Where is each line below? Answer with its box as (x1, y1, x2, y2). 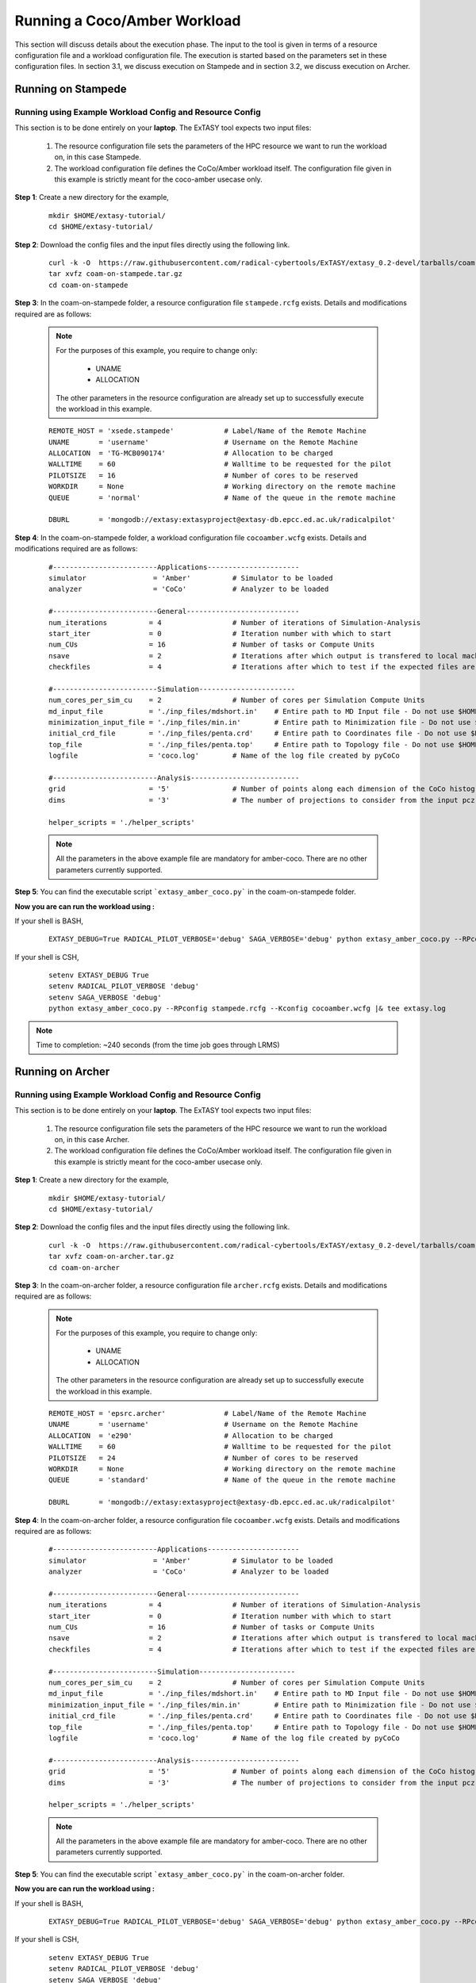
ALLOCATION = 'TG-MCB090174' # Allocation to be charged (48, 449, 333, 458)
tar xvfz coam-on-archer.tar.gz (48, 1252, 175, 1261)
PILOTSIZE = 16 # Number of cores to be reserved (48, 470, 359, 480)
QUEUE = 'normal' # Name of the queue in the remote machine (48, 493, 396, 502)
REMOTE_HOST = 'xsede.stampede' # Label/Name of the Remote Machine (48, 427, 367, 435)
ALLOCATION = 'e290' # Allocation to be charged (48, 1431, 333, 1440)
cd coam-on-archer (48, 1263, 121, 1272)
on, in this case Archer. (54, 1134, 130, 1144)
